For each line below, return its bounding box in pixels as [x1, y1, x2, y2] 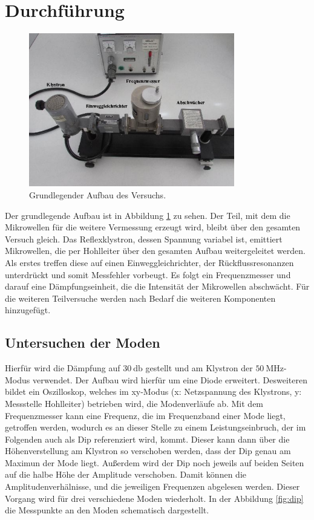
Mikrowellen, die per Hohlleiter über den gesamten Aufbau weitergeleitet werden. [5, 244, 306, 257]
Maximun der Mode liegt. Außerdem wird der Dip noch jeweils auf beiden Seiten [5, 456, 304, 469]
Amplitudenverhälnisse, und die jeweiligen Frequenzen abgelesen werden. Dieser [5, 480, 300, 493]
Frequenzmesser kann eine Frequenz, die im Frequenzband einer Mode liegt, [5, 409, 286, 421]
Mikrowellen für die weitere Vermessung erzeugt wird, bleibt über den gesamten [5, 221, 301, 233]
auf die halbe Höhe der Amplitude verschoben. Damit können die [5, 468, 246, 481]
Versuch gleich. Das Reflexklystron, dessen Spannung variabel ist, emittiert [5, 232, 283, 245]
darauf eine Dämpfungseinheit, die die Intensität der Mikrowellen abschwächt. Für [5, 280, 310, 293]
